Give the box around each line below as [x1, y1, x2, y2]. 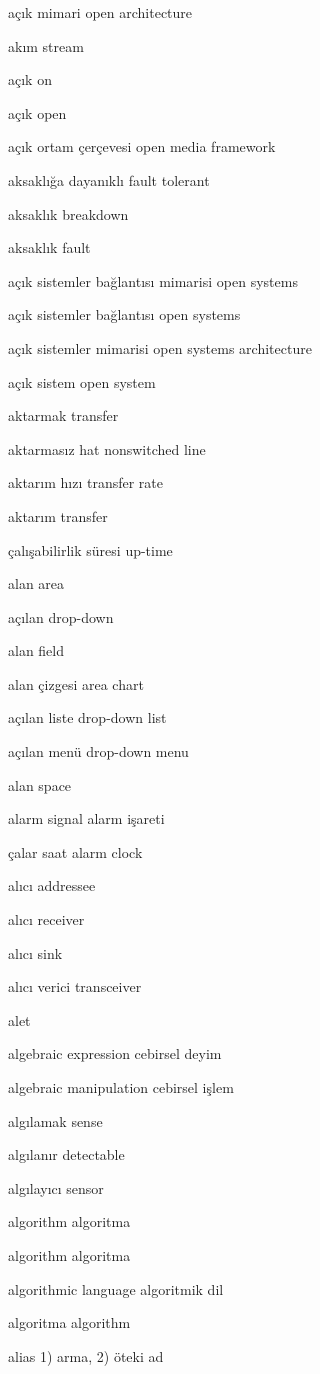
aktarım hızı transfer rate [8, 472, 164, 493]
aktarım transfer [8, 505, 108, 526]
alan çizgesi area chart [8, 673, 144, 694]
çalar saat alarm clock [8, 841, 143, 862]
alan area [8, 573, 65, 594]
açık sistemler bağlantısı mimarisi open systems [8, 270, 298, 291]
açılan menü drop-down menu [8, 741, 189, 762]
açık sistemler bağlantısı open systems [8, 304, 241, 325]
